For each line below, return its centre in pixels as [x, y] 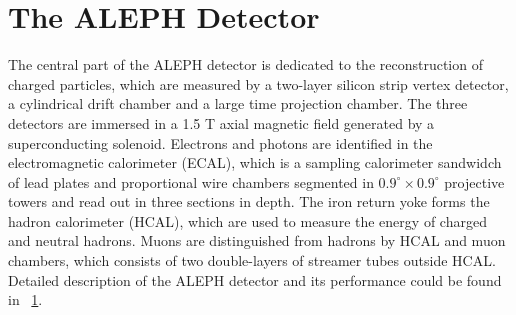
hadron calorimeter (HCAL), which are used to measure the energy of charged [247, 220]
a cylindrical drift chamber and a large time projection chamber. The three [238, 103]
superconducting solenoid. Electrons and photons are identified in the [220, 142]
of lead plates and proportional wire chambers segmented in [191, 181]
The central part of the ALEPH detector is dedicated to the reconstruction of [245, 64]
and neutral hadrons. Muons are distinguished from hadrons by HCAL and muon [257, 240]
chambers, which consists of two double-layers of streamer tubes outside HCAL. [252, 260]
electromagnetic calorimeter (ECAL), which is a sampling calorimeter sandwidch [255, 162]
